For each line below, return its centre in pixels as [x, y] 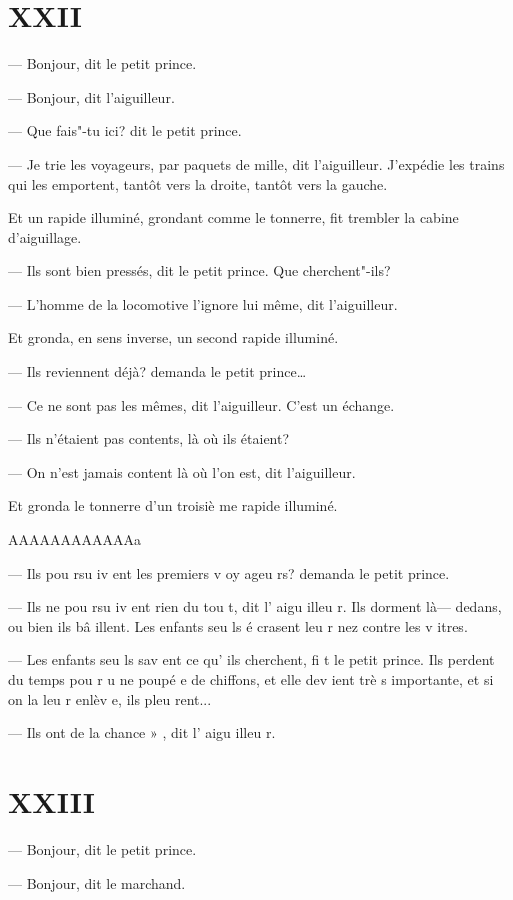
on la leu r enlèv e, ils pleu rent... [110, 698]
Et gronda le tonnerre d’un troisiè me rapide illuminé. [173, 505]
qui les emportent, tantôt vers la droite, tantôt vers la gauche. [198, 183]
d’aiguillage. [45, 236]
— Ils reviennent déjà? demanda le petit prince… [157, 371]
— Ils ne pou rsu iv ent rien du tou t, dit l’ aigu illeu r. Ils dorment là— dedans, [255, 606]
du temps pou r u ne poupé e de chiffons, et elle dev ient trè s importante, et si [251, 679]
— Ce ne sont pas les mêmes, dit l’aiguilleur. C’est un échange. [201, 404]
